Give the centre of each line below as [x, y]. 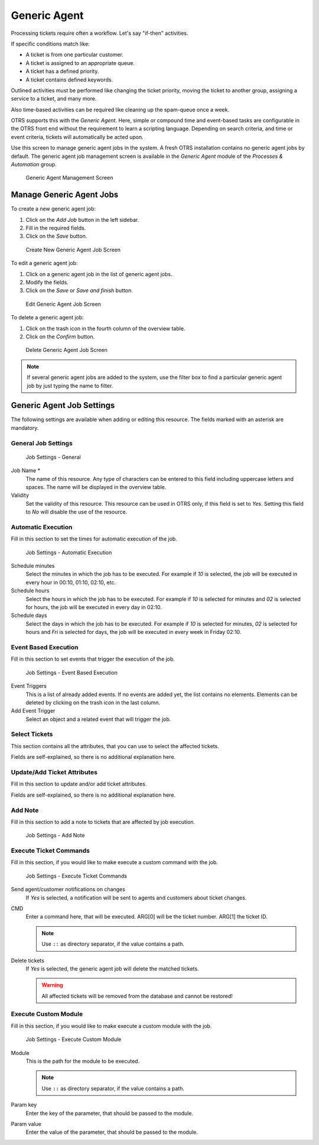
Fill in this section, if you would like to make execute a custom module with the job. [111, 1026]
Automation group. [34, 164]
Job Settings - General [53, 457]
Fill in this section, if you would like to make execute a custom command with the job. [115, 862]
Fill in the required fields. [56, 228]
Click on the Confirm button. [60, 337]
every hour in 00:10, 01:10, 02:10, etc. [71, 582]
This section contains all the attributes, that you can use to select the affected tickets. [115, 746]
